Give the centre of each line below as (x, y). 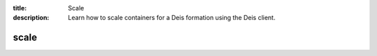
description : (31, 18)
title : (20, 8)
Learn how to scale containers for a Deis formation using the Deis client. (172, 18)
